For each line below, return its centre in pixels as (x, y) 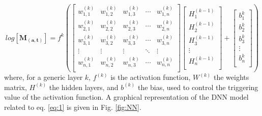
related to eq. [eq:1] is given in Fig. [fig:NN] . (73, 107)
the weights (231, 77)
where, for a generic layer (43, 77)
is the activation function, (151, 77)
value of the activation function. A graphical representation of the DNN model (126, 97)
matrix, (16, 87)
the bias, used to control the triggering (198, 87)
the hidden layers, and (84, 87)
